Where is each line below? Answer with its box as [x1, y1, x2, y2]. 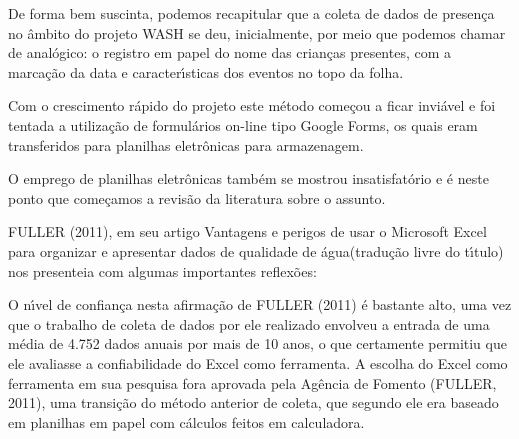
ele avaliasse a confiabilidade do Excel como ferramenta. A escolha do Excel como [8, 352, 508, 373]
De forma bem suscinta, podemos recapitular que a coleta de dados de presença [8, 3, 495, 23]
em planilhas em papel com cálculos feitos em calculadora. [8, 411, 365, 432]
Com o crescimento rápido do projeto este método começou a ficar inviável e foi [8, 95, 496, 116]
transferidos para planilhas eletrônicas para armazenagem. [8, 134, 364, 155]
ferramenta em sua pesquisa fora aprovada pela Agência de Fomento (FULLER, [8, 372, 497, 393]
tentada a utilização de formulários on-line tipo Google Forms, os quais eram [8, 114, 478, 135]
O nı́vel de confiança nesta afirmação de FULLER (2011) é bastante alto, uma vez [8, 294, 512, 315]
